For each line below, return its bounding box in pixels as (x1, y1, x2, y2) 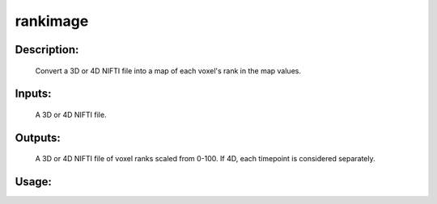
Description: (15, 43, 79, 56)
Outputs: (15, 131, 61, 144)
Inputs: (15, 87, 52, 101)
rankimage (15, 12, 89, 30)
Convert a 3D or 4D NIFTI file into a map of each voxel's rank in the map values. (35, 65, 301, 76)
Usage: (15, 175, 53, 189)
